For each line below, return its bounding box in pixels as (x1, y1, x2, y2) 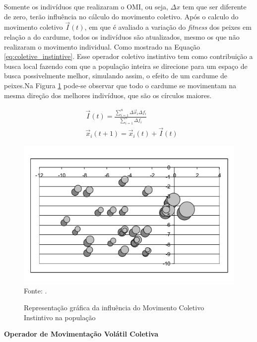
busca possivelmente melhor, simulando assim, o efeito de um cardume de (4, 70, 228, 81)
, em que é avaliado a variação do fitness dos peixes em (84, 22, 252, 32)
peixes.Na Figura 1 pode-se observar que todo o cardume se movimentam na (4, 80, 237, 90)
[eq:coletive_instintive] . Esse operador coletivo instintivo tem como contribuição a (4, 51, 253, 61)
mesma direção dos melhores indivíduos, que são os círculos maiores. (4, 90, 212, 100)
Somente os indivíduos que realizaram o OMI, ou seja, (4, 1, 168, 11)
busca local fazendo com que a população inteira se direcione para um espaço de (4, 60, 248, 71)
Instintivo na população (24, 312, 96, 322)
